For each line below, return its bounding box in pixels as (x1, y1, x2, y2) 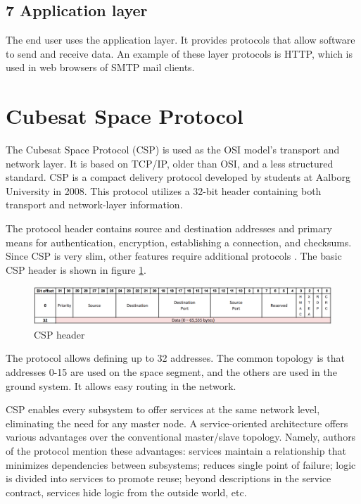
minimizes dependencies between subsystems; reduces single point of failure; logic (6, 457, 356, 472)
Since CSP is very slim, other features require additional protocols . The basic (6, 248, 342, 263)
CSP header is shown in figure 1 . (6, 262, 146, 277)
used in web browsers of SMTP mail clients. (6, 60, 195, 75)
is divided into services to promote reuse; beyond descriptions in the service (6, 471, 331, 486)
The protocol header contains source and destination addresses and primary (6, 221, 332, 236)
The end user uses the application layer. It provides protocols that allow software (6, 32, 355, 47)
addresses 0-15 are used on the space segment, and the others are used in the (6, 365, 337, 379)
